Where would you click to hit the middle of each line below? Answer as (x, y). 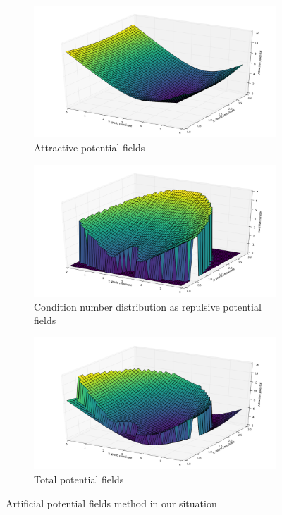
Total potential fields (79, 479)
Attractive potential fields (90, 148)
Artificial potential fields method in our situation (111, 503)
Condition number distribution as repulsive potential (148, 306)
